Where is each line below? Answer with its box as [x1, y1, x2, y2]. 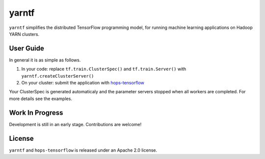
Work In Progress [9, 108, 63, 117]
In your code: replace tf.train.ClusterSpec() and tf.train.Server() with [21, 66, 186, 72]
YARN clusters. [9, 31, 39, 37]
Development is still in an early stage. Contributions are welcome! [9, 121, 142, 127]
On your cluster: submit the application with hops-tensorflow [21, 80, 145, 86]
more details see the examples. [9, 96, 72, 102]
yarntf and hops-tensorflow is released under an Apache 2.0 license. [9, 147, 158, 153]
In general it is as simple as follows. [9, 57, 81, 63]
